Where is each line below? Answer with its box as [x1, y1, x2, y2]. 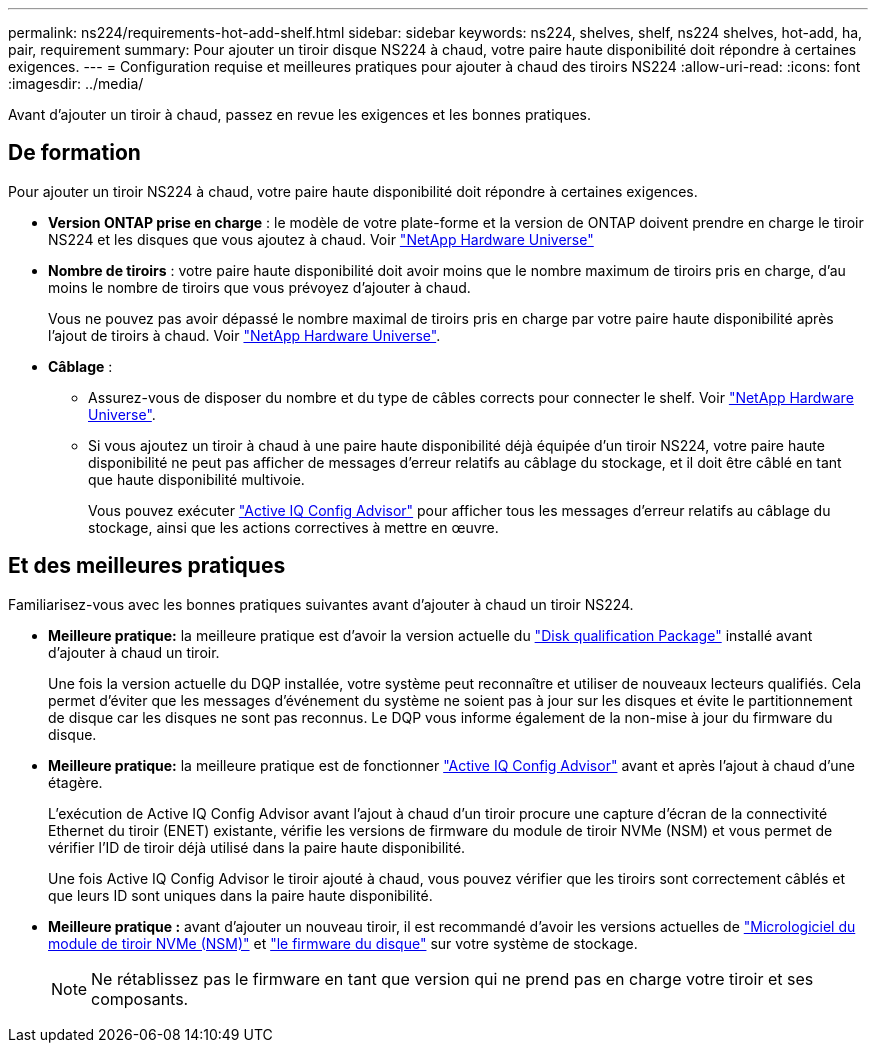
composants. [91, 988, 189, 1009]
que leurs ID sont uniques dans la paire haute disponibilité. [48, 886, 433, 904]
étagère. [48, 773, 103, 791]
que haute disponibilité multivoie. [88, 470, 305, 488]
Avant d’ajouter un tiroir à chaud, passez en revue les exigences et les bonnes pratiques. [8, 106, 592, 123]
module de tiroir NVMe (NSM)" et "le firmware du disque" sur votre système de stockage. [48, 934, 638, 952]
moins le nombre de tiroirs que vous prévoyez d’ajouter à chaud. [48, 278, 471, 296]
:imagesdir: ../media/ [8, 75, 144, 92]
